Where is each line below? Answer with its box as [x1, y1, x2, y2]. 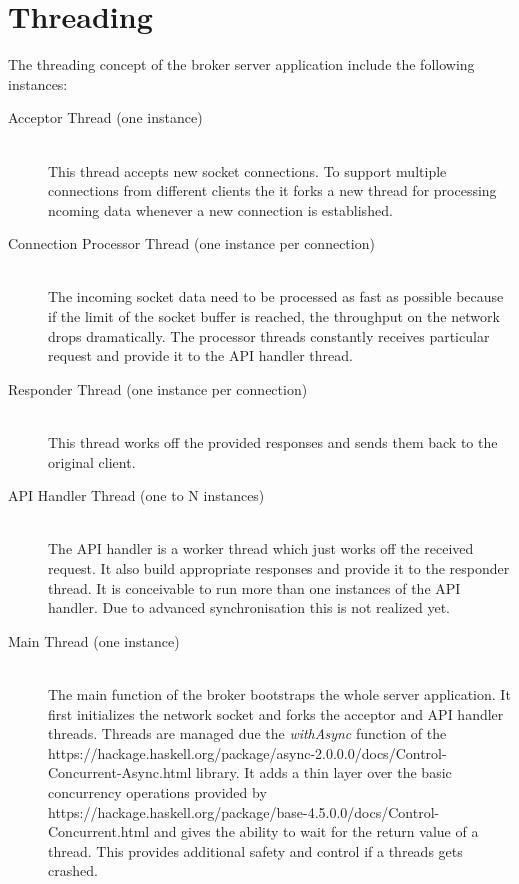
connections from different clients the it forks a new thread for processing [48, 180, 497, 201]
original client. [48, 451, 136, 472]
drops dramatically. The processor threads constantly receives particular [48, 325, 490, 346]
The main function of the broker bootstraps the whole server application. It [48, 683, 511, 704]
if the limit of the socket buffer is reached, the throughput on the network [48, 306, 500, 327]
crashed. [48, 860, 98, 881]
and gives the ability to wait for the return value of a [153, 821, 479, 842]
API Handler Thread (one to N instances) [8, 485, 265, 506]
